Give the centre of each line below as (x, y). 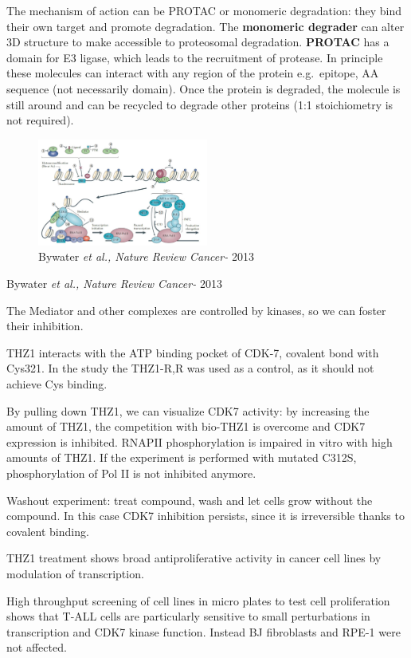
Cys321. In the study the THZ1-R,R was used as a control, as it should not (190, 368)
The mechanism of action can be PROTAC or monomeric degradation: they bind (204, 10)
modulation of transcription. (75, 573)
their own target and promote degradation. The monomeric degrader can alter (205, 26)
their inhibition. (45, 326)
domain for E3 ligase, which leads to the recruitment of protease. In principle (195, 57)
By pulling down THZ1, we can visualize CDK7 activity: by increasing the (188, 410)
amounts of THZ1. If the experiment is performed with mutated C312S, (182, 457)
